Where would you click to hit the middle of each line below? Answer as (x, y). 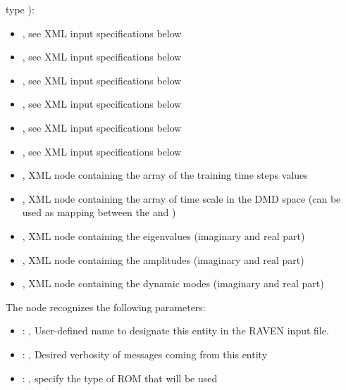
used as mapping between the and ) (99, 212)
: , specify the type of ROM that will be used (120, 378)
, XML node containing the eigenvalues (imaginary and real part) (163, 235)
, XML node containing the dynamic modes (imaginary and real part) (173, 283)
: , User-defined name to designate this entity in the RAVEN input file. (175, 331)
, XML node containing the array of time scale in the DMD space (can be (181, 198)
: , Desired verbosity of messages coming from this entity (145, 354)
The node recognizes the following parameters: (106, 307)
